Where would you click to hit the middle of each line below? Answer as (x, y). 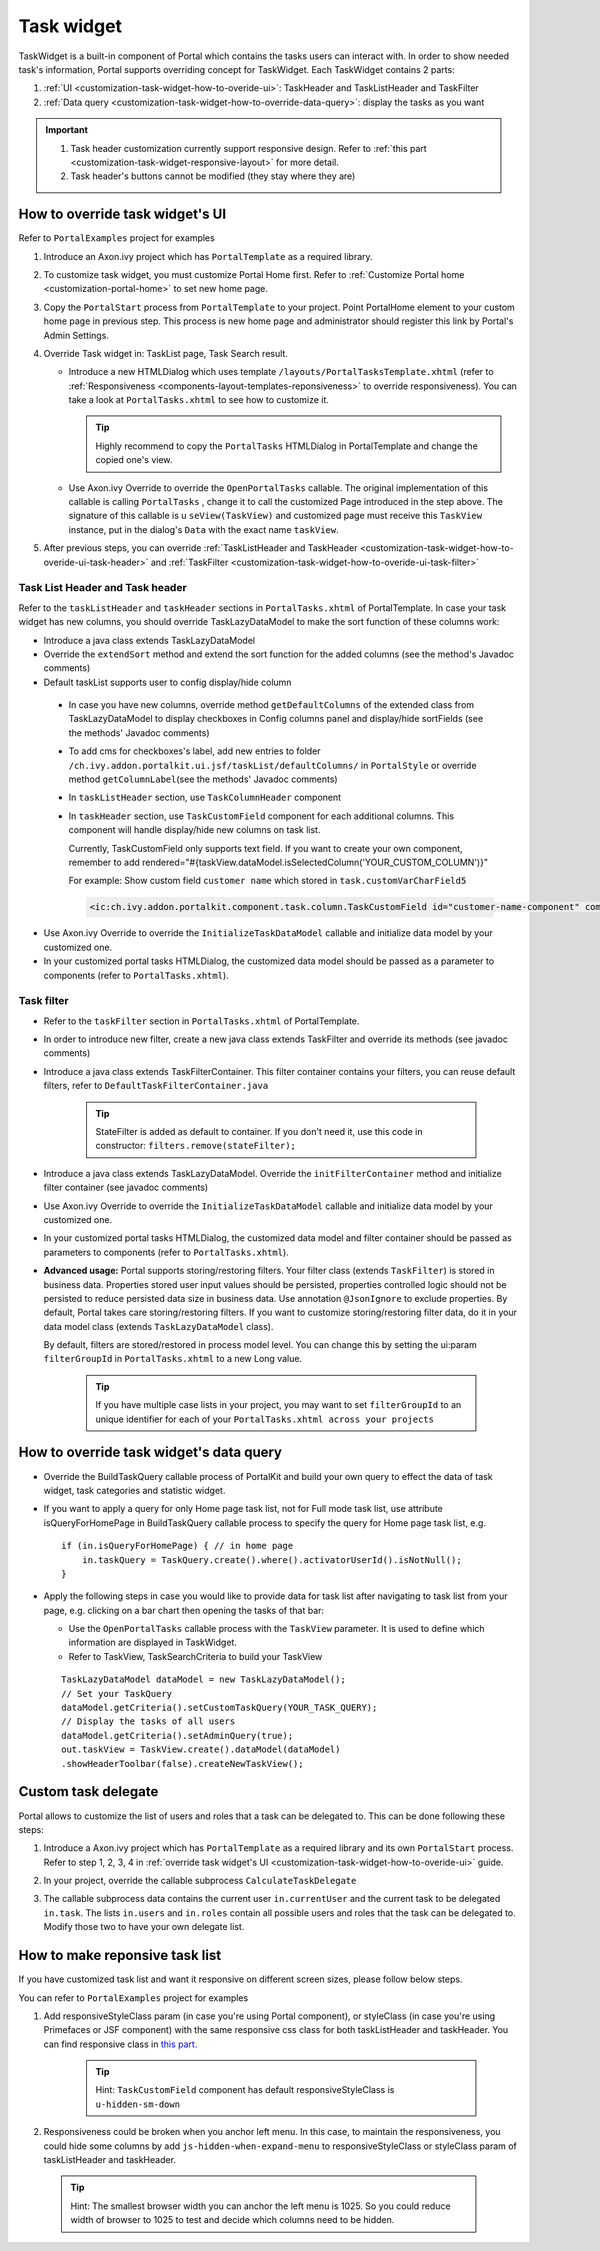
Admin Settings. (76, 335)
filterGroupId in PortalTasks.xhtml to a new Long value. (173, 1359)
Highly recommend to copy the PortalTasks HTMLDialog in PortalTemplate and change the (287, 446)
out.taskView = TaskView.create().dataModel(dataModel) (201, 1749)
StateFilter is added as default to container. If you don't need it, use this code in (259, 1132)
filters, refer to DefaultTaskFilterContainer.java (156, 1086)
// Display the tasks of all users (148, 1721)
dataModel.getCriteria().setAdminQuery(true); (177, 1735)
